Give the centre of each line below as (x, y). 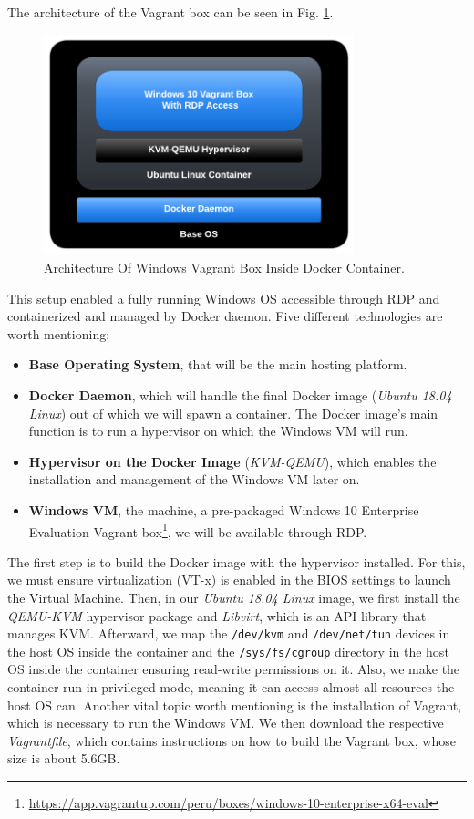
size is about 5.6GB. (64, 758)
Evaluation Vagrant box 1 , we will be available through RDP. (198, 530)
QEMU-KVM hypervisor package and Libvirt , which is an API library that (217, 615)
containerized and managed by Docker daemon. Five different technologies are (225, 316)
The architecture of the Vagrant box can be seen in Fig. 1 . (170, 12)
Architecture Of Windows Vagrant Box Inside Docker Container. (224, 267)
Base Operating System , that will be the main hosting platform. (218, 364)
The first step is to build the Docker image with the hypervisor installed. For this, (237, 561)
